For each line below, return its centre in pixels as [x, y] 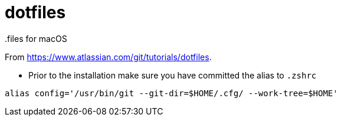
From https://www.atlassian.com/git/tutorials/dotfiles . [108, 57]
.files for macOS [36, 38]
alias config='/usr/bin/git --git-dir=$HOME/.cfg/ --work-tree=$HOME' [171, 93]
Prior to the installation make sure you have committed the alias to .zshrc [173, 75]
